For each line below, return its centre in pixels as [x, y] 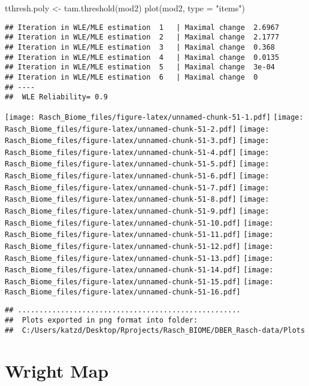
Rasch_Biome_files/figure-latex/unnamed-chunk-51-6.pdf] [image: [137, 176]
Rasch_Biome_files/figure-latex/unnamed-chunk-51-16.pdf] [123, 292]
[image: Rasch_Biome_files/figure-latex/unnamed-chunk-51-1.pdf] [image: [154, 117]
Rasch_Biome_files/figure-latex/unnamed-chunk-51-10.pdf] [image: [139, 223]
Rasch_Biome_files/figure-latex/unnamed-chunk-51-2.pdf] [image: [137, 129]
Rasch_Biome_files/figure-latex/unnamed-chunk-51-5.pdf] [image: [137, 164]
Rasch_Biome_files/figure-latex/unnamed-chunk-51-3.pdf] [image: [137, 141]
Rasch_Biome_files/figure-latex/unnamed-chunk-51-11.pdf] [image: [139, 235]
